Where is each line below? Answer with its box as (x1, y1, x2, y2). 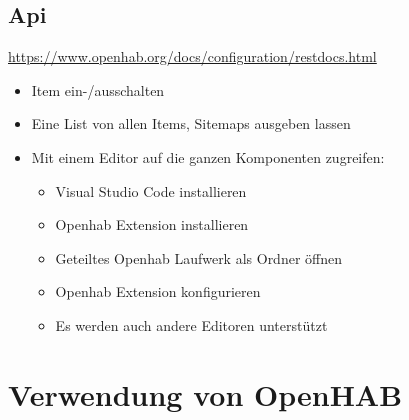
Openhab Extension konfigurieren (55, 281, 261, 302)
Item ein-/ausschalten (31, 79, 165, 100)
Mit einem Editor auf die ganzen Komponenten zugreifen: (31, 146, 385, 167)
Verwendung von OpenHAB (8, 373, 403, 414)
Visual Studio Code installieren (55, 180, 247, 201)
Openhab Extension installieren (55, 214, 249, 235)
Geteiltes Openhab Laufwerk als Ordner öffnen (55, 247, 343, 268)
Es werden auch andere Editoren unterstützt (55, 314, 328, 335)
